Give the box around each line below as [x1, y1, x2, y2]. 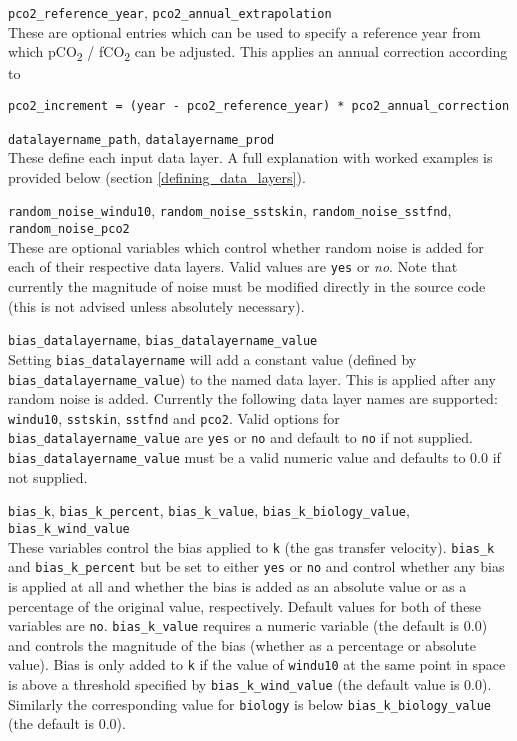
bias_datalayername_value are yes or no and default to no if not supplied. [8, 427, 473, 448]
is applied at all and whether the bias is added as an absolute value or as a [8, 575, 467, 596]
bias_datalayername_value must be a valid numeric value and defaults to [8, 447, 466, 468]
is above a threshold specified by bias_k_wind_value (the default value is [8, 674, 460, 695]
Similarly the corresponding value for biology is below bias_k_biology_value [8, 693, 491, 714]
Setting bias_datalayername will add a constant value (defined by [8, 348, 417, 369]
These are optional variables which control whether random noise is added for [8, 236, 484, 257]
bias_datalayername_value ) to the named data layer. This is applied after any [8, 368, 496, 389]
